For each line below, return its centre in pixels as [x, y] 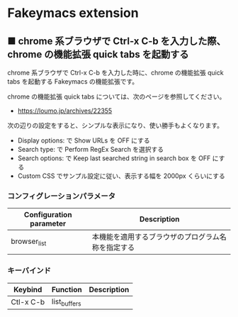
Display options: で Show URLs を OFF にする [84, 140]
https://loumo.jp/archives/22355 [65, 111]
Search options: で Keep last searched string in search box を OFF [114, 158]
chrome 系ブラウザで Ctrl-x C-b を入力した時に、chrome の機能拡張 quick [116, 73]
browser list [29, 242]
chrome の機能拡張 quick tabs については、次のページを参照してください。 [117, 96]
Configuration [48, 215]
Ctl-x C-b [28, 302]
